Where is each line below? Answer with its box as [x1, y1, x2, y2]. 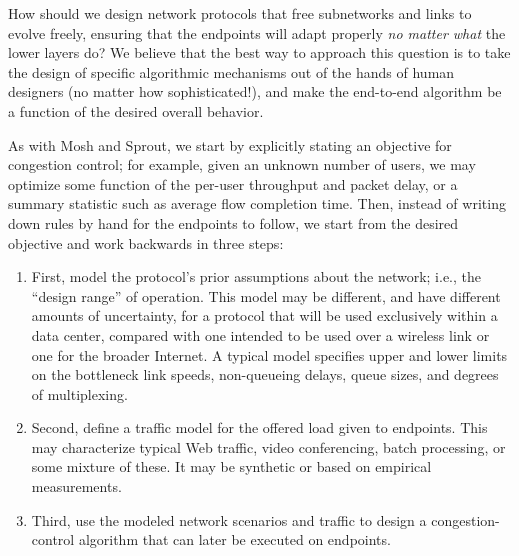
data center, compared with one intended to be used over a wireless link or [31, 324, 490, 345]
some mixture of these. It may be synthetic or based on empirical [31, 456, 432, 477]
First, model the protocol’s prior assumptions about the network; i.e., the [31, 266, 481, 287]
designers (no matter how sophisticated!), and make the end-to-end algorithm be [8, 81, 502, 102]
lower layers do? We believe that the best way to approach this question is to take [8, 42, 511, 63]
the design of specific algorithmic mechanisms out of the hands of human [8, 61, 455, 82]
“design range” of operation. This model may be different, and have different [31, 285, 501, 306]
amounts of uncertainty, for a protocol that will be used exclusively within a [31, 305, 498, 326]
